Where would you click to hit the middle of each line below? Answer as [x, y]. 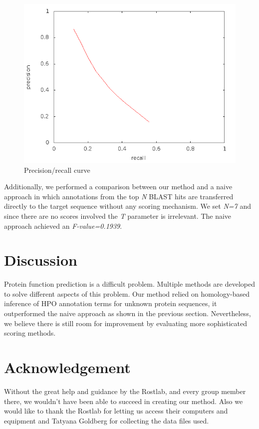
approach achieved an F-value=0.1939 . [63, 225]
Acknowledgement [67, 367]
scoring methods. [30, 333]
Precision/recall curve [57, 170]
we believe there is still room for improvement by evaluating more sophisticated [126, 323]
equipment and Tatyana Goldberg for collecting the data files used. [107, 420]
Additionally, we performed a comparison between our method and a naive [118, 187]
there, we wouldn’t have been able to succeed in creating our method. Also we [124, 401]
